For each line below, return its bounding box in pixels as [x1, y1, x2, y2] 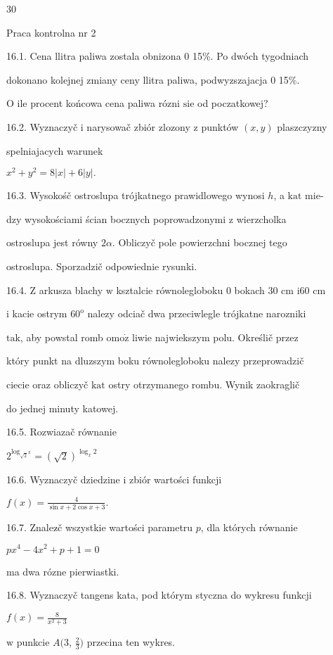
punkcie [16, 635, 50, 649]
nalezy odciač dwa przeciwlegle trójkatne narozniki [87, 306, 306, 321]
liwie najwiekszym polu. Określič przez [132, 329, 299, 344]
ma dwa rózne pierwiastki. [6, 564, 119, 578]
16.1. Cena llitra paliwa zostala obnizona [6, 49, 181, 63]
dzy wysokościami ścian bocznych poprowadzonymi [6, 211, 226, 226]
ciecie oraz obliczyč [6, 376, 89, 391]
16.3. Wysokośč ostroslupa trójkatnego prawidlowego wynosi [6, 188, 265, 203]
